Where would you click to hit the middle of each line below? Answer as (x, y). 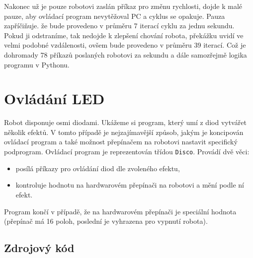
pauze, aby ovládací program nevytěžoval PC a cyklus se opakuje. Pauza (115, 16)
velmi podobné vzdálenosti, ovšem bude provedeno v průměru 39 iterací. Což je (125, 45)
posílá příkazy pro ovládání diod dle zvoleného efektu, (98, 168)
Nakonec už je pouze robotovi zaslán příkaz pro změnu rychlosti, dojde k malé (123, 6)
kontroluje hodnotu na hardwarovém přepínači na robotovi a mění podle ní (130, 185)
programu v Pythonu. (37, 64)
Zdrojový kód (39, 248)
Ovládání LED (54, 98)
